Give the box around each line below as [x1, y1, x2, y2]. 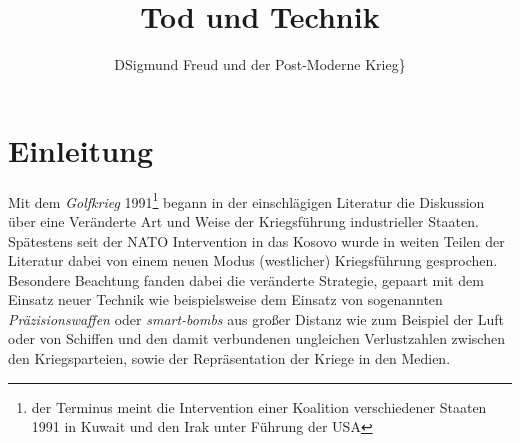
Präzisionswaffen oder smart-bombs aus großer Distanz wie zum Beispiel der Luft [8, 308, 504, 329]
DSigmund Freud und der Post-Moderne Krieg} [114, 54, 406, 75]
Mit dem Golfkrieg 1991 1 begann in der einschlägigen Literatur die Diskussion [8, 188, 485, 212]
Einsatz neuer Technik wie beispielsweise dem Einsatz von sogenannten [8, 289, 443, 310]
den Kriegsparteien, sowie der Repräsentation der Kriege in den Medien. [8, 348, 451, 369]
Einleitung [8, 129, 154, 170]
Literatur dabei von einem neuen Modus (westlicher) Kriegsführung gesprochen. [8, 250, 498, 271]
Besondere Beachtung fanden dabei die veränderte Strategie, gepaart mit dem [8, 269, 484, 290]
